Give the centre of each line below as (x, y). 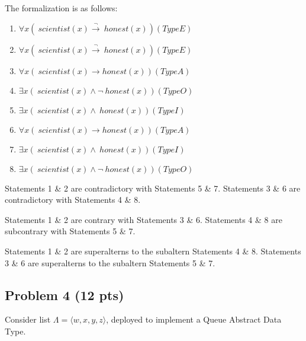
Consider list (28, 319)
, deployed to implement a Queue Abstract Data (194, 319)
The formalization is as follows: (61, 8)
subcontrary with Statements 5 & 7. (70, 231)
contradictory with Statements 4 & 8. (73, 200)
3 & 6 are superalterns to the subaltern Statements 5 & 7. (110, 262)
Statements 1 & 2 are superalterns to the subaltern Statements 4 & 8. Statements (153, 251)
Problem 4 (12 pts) (65, 294)
